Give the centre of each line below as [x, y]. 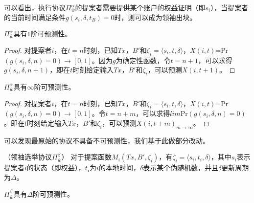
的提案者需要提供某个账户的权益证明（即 [140, 7]
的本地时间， [119, 168]
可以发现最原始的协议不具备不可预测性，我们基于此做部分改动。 [107, 140]
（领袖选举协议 [28, 157]
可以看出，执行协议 [35, 7]
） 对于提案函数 [87, 157]
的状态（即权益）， [56, 168]
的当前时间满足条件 [35, 17]
